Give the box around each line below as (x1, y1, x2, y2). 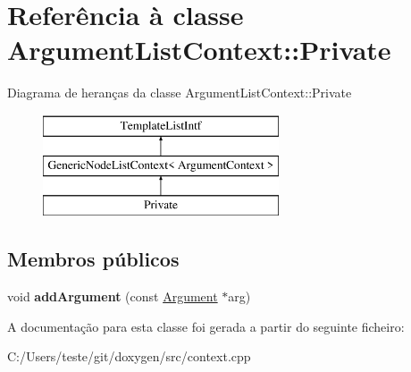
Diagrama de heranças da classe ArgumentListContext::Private (7, 83, 352, 102)
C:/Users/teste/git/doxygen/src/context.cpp (7, 347, 251, 366)
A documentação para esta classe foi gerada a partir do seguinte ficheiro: (7, 317, 405, 335)
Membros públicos (7, 245, 180, 273)
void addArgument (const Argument (7, 287, 218, 306)
